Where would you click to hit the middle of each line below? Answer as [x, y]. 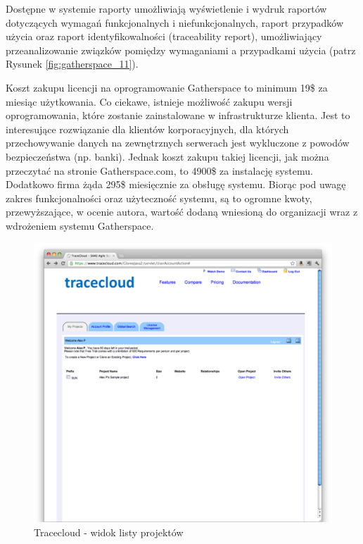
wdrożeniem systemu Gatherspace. [80, 225]
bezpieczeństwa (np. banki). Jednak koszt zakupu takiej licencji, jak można [167, 156]
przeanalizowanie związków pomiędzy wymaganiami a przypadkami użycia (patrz [181, 50]
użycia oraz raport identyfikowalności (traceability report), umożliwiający [164, 36]
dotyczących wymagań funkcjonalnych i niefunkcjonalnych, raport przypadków [175, 22]
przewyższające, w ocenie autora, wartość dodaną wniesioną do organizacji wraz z [182, 212]
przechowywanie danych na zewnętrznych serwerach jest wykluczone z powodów [178, 143]
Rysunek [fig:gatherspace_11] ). [72, 64]
